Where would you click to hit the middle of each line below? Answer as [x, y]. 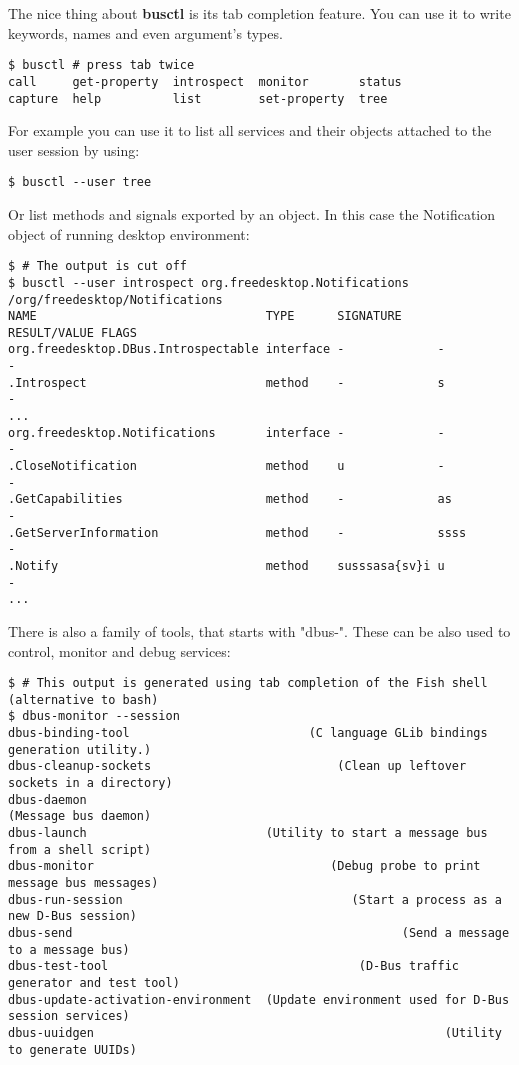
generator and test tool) [94, 982]
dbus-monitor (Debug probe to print [244, 866]
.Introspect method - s [226, 382]
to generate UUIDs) [72, 1049]
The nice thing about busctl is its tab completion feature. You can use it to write [259, 13]
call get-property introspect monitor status [205, 81]
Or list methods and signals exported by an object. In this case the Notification [252, 214]
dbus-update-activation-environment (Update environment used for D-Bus [259, 999]
